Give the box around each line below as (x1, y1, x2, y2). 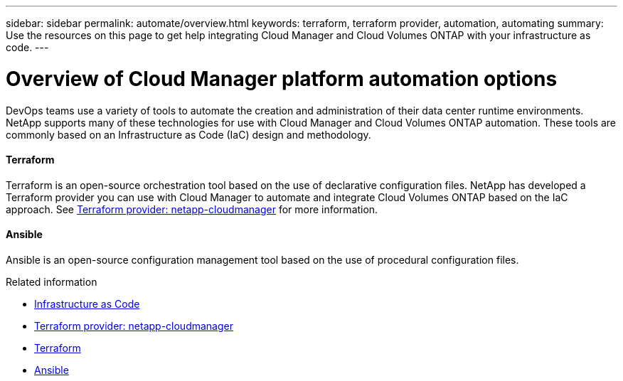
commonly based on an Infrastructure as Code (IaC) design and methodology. (6, 128, 371, 141)
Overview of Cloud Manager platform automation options (6, 66, 558, 91)
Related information (6, 275, 97, 288)
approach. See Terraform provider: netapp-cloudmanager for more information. (6, 203, 378, 215)
